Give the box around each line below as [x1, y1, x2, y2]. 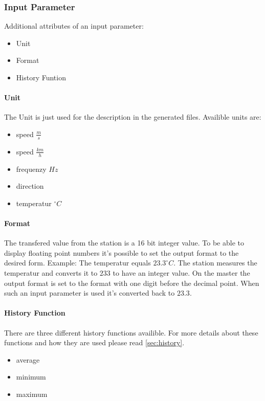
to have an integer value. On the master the [113, 268, 250, 278]
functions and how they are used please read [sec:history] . [4, 337, 185, 348]
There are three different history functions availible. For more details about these [4, 327, 258, 338]
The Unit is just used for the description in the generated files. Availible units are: [4, 112, 261, 122]
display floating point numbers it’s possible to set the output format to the [4, 247, 239, 258]
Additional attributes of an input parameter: [4, 20, 144, 31]
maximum [16, 388, 48, 399]
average [16, 354, 40, 365]
